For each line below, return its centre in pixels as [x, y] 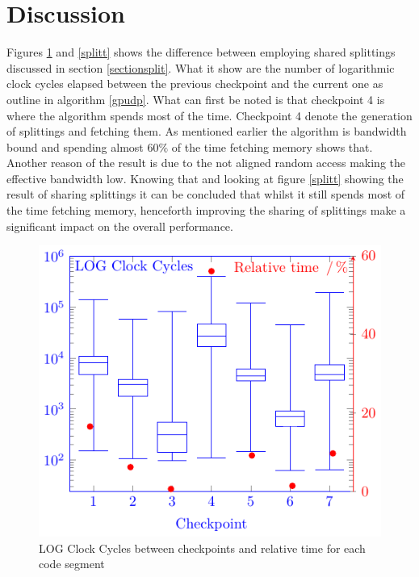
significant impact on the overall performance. [120, 226]
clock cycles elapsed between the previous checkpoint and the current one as [195, 84]
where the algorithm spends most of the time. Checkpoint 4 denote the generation [209, 115]
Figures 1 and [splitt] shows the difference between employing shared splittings [201, 52]
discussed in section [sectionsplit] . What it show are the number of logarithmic [201, 67]
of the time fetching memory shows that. [272, 146]
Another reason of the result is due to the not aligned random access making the [206, 163]
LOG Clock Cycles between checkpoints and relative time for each [202, 548]
